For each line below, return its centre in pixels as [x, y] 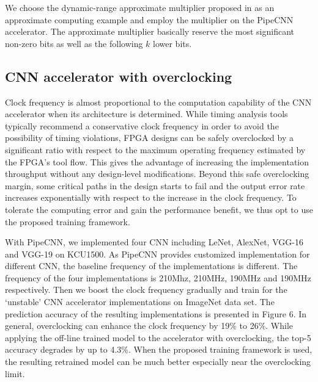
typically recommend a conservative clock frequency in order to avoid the [142, 125]
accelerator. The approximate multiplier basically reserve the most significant [150, 31]
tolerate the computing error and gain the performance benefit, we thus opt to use [159, 209]
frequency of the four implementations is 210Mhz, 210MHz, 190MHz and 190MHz [158, 277]
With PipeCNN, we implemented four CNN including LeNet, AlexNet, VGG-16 [154, 242]
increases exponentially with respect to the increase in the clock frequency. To [151, 197]
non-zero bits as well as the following [74, 43]
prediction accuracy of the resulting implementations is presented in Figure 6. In [156, 313]
